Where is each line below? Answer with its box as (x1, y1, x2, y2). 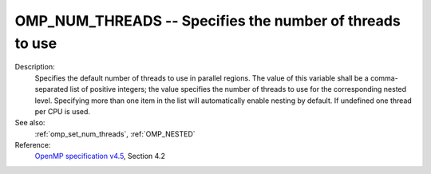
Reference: (14, 140, 51, 150)
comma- (370, 73, 398, 83)
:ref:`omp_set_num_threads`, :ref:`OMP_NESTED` (34, 129, 196, 139)
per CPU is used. (34, 106, 91, 116)
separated (34, 85, 69, 94)
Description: (14, 62, 55, 72)
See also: (14, 118, 45, 128)
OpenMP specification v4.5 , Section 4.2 (34, 152, 165, 161)
